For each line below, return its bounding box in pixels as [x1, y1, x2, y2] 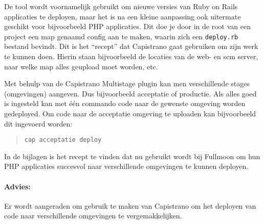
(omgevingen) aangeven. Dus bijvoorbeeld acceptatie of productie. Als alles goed [4, 88, 257, 98]
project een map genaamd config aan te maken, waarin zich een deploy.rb [4, 31, 238, 41]
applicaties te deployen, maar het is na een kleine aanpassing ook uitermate [4, 11, 241, 21]
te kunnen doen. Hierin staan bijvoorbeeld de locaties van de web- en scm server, [4, 51, 258, 62]
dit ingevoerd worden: [4, 118, 73, 129]
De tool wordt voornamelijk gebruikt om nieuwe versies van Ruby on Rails [4, 1, 238, 11]
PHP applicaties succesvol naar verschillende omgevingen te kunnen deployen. [4, 161, 249, 171]
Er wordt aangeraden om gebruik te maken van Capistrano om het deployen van [4, 200, 256, 211]
